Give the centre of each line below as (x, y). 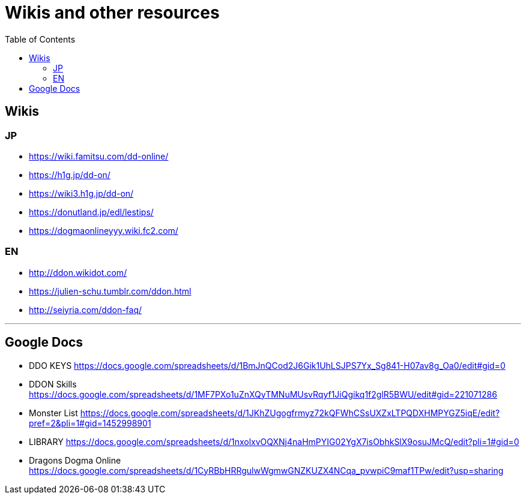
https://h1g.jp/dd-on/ (70, 175)
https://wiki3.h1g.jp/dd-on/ (81, 193)
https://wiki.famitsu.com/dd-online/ (99, 156)
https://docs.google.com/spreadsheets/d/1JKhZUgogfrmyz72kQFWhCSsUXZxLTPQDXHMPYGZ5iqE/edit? (290, 413)
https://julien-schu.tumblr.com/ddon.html (110, 291)
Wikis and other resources (112, 13)
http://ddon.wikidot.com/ (78, 272)
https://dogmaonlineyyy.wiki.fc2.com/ (104, 230)
